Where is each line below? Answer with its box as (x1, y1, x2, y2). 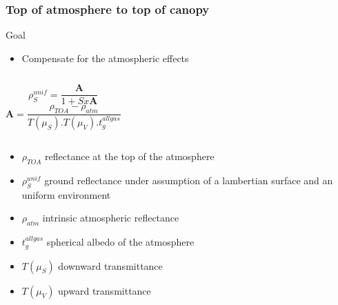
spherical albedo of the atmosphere (46, 235, 195, 249)
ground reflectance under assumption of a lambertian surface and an (44, 173, 333, 187)
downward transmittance (58, 258, 163, 273)
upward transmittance (58, 283, 151, 297)
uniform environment (21, 187, 111, 201)
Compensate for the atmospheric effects (21, 50, 189, 65)
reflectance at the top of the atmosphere (45, 149, 215, 164)
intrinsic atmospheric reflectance (42, 210, 179, 225)
